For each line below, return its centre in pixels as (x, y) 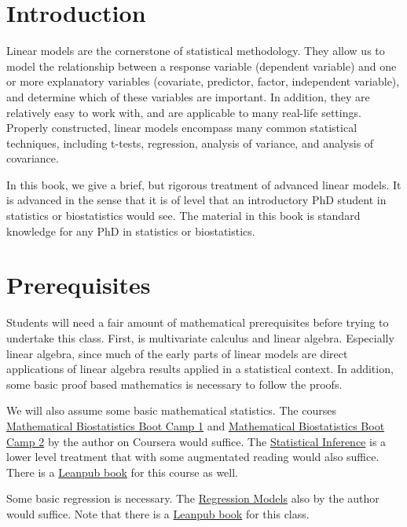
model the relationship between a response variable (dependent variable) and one (202, 66)
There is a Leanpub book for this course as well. (123, 472)
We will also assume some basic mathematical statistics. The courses (171, 410)
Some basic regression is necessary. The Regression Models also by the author (193, 498)
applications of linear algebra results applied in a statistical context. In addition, (200, 369)
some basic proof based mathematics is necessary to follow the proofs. (174, 384)
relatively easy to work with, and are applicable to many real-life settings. (184, 112)
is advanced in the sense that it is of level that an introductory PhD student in (196, 200)
